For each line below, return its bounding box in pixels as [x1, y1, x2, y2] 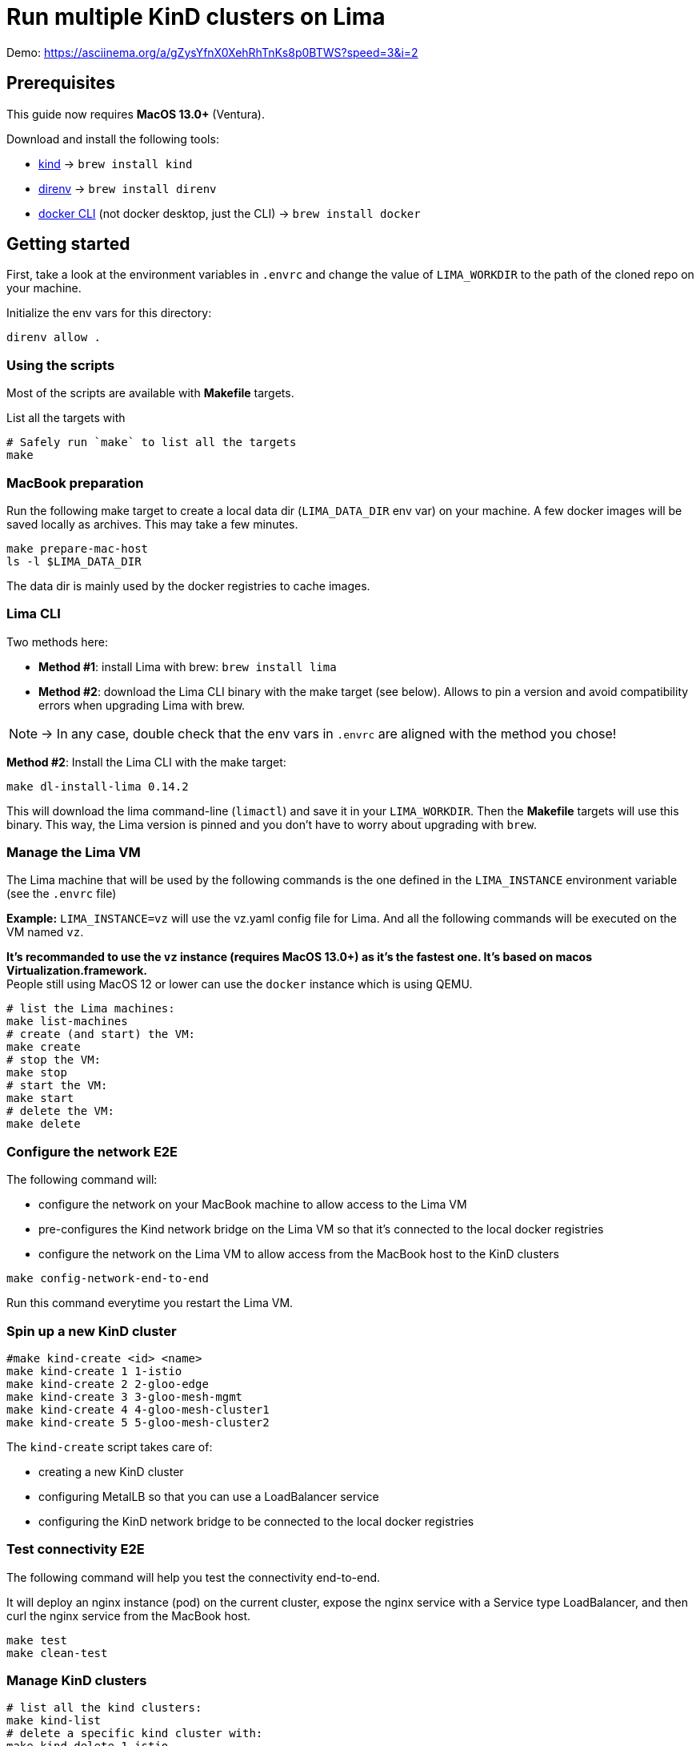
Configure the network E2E [6, 1143, 178, 1160]
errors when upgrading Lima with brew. [38, 698, 246, 712]
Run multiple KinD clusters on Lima [6, 3, 386, 30]
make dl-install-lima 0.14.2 [6, 779, 189, 793]
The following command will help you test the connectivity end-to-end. [6, 1570, 381, 1584]
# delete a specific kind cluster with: [6, 1727, 263, 1740]
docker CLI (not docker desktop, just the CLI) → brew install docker [38, 206, 421, 220]
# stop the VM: [6, 1053, 102, 1067]
